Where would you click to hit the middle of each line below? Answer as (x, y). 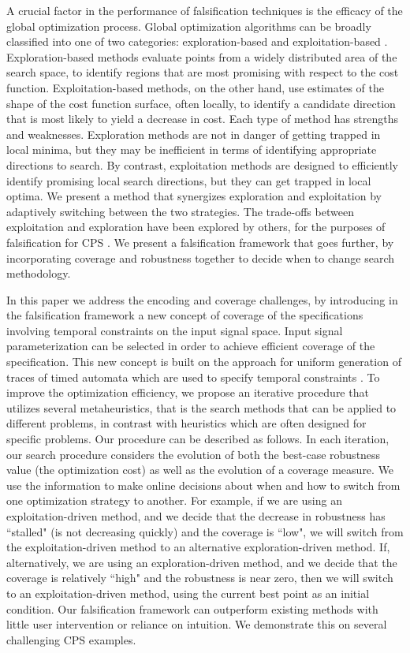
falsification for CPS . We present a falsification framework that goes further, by (200, 242)
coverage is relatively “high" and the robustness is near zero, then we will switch (200, 578)
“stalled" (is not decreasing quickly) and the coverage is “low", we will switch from (205, 531)
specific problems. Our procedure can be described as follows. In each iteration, (198, 439)
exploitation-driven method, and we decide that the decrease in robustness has (196, 516)
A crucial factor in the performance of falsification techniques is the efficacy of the (205, 10)
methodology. (39, 273)
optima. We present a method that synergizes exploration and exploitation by (194, 196)
